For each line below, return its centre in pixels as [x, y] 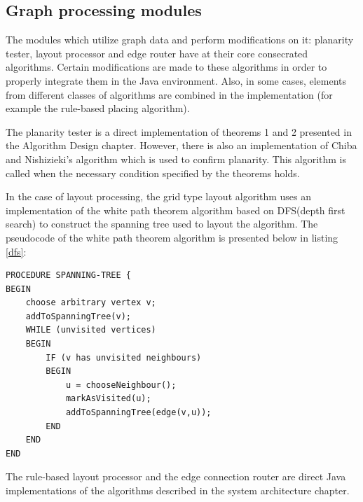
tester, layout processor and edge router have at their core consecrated [157, 53]
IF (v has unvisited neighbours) [124, 357]
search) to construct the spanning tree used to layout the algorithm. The [162, 224]
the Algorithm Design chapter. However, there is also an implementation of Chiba [181, 145]
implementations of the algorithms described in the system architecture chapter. [178, 490]
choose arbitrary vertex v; [91, 303]
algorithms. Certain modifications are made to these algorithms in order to [166, 67]
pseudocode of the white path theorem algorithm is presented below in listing [172, 237]
